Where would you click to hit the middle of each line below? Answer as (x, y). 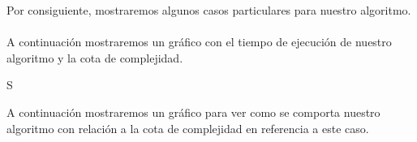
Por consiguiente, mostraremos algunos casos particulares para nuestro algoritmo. (209, 10)
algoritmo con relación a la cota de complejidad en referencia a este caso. (188, 128)
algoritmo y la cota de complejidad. (95, 57)
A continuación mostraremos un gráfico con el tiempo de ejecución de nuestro (199, 42)
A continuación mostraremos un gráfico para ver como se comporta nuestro (193, 112)
